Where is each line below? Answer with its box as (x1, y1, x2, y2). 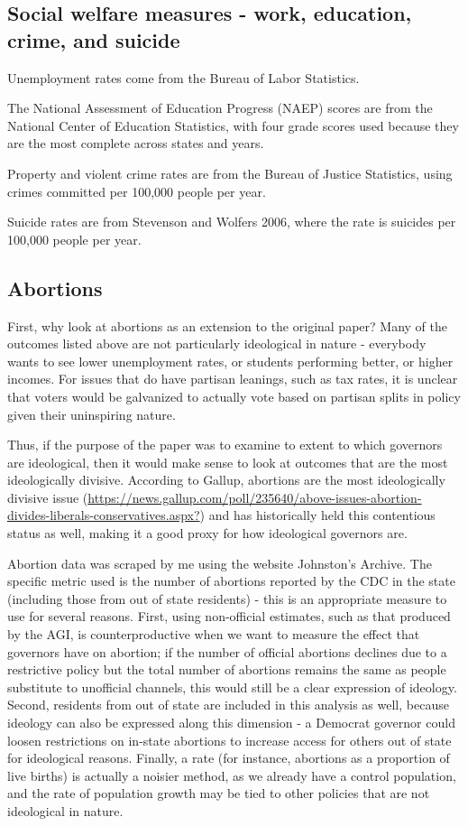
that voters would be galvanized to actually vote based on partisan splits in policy (7, 386, 461, 405)
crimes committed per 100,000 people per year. (7, 181, 266, 200)
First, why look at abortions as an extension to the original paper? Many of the (7, 316, 447, 335)
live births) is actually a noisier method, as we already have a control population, (7, 766, 456, 784)
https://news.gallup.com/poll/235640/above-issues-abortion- (87, 487, 422, 506)
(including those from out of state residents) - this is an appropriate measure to (7, 589, 447, 608)
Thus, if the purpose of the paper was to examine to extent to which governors (7, 435, 443, 454)
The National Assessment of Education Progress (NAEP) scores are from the (7, 98, 433, 117)
